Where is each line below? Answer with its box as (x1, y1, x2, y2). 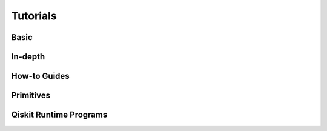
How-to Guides (11, 71, 70, 81)
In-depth (11, 52, 45, 62)
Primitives (11, 90, 51, 101)
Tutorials (11, 9, 57, 22)
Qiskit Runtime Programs (11, 110, 108, 120)
